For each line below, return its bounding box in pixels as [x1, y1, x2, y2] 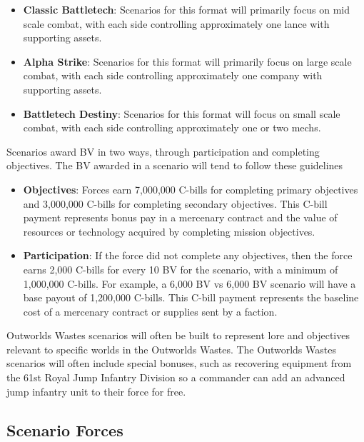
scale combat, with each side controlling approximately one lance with [23, 16, 330, 31]
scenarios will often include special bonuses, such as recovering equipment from [6, 356, 352, 371]
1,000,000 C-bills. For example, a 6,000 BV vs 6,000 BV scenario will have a [23, 276, 356, 291]
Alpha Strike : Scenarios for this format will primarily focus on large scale [23, 54, 352, 69]
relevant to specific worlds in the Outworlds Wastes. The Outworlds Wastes [6, 341, 336, 356]
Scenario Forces [6, 418, 123, 441]
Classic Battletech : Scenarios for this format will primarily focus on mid [23, 2, 350, 16]
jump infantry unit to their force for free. [6, 383, 186, 398]
